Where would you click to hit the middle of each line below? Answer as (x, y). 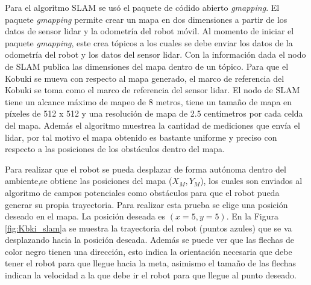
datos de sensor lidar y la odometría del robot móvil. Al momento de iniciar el (149, 31)
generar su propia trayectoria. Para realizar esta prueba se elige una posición (146, 204)
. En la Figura (253, 216)
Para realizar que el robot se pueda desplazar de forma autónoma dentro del (146, 169)
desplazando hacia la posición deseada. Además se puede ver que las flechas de (150, 240)
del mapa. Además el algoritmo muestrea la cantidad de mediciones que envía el (152, 125)
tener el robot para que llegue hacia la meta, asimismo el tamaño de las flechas (150, 263)
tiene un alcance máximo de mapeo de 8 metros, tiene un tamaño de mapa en (149, 101)
